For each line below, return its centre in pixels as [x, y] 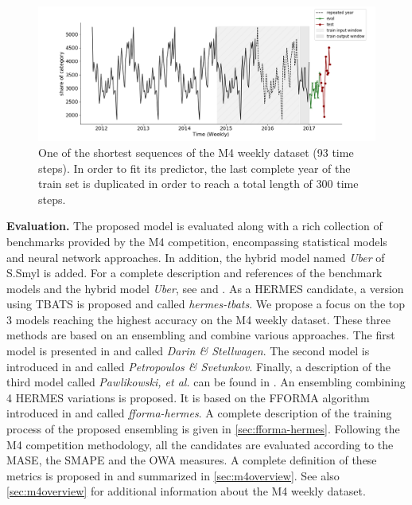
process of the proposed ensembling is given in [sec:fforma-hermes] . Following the [203, 429]
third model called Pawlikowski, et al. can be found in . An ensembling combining [206, 382]
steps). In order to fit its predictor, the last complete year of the [194, 168]
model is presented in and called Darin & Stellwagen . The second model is [188, 351]
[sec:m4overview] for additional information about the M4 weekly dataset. [186, 491]
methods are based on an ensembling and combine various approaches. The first [201, 335]
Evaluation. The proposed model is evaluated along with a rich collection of [194, 226]
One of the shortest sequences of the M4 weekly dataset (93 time [196, 152]
